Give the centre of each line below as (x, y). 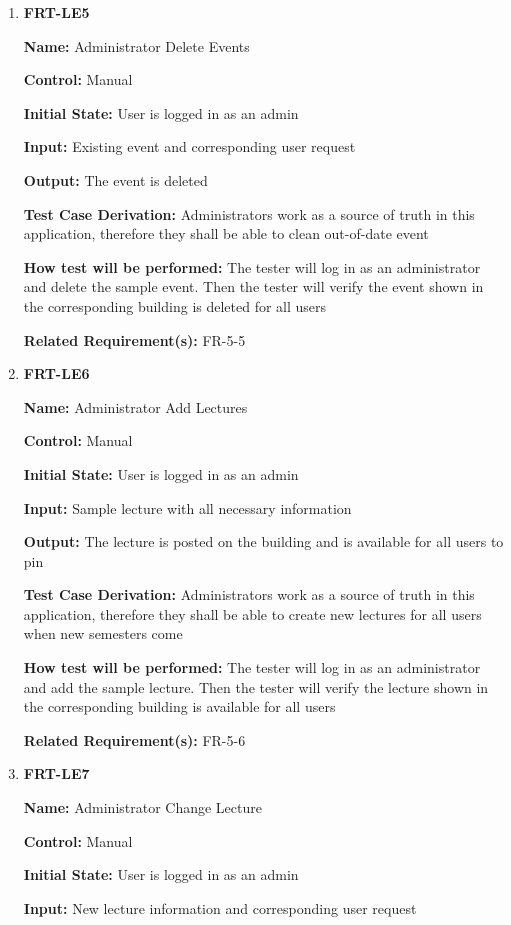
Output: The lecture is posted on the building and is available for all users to (263, 541)
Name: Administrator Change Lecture (142, 807)
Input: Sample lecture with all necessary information (187, 507)
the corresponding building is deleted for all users (175, 305)
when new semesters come (103, 633)
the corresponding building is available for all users (179, 706)
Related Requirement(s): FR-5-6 (134, 739)
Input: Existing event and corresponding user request (189, 146)
